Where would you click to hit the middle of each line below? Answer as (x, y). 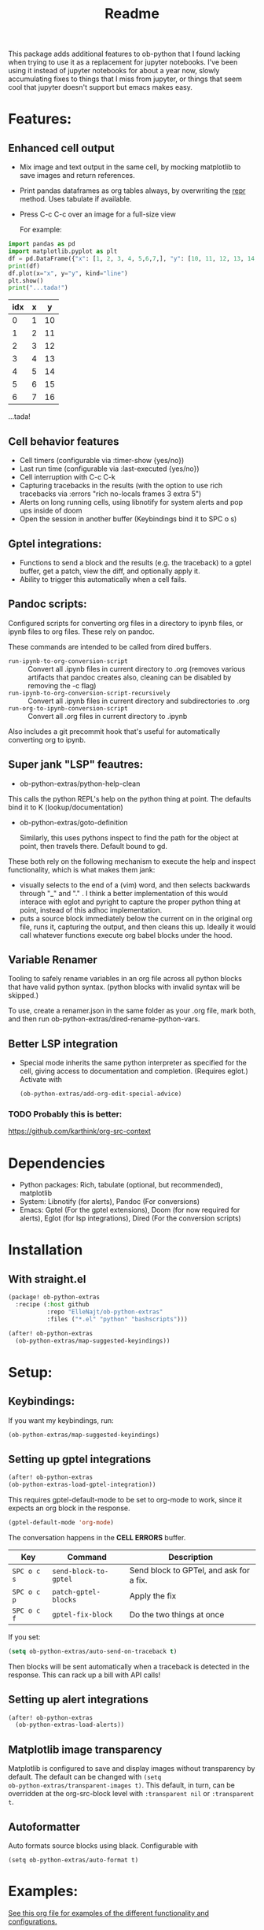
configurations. (33, 1921)
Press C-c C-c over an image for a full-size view (98, 214)
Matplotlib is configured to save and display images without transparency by (132, 1769)
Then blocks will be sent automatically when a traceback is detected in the (129, 1666)
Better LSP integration (63, 1044)
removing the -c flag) (62, 685)
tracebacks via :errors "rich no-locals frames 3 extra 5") (110, 494)
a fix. (138, 1580)
